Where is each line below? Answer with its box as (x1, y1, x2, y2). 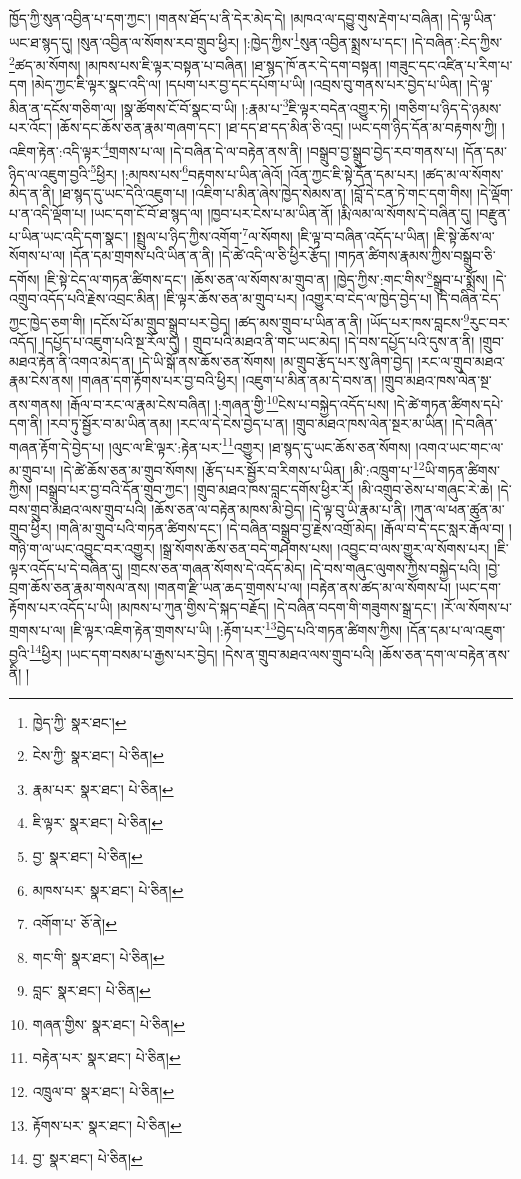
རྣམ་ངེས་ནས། (9, 370, 74, 391)
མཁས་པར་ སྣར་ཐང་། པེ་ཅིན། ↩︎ (32, 879, 184, 900)
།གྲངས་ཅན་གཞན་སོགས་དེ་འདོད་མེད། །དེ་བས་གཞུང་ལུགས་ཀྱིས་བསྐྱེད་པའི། (127, 557, 481, 578)
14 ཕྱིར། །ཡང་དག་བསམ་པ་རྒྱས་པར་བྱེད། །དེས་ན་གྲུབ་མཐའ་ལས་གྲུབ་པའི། (29, 640, 375, 664)
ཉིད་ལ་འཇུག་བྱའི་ (9, 163, 91, 184)
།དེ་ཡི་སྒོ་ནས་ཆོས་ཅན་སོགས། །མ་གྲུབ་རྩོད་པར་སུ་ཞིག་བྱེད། (138, 350, 414, 371)
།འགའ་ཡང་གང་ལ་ (415, 436, 504, 457)
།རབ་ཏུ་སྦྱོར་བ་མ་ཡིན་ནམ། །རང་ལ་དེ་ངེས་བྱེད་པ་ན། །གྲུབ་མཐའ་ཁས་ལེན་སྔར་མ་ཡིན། (47, 413, 448, 434)
